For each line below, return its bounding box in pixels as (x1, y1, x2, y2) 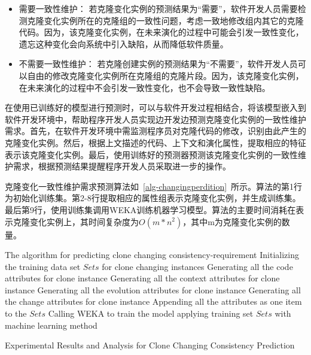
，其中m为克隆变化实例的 (182, 215, 282, 227)
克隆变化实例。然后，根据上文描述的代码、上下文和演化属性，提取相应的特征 (5, 136, 306, 148)
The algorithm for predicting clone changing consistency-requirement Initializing (5, 248, 299, 261)
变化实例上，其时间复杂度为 (29, 215, 139, 227)
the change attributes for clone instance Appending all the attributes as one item (5, 295, 302, 308)
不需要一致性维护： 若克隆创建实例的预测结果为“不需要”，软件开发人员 (19, 57, 298, 70)
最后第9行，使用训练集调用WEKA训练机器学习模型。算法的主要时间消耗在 (5, 203, 296, 216)
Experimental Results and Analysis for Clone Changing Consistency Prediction (5, 339, 295, 351)
